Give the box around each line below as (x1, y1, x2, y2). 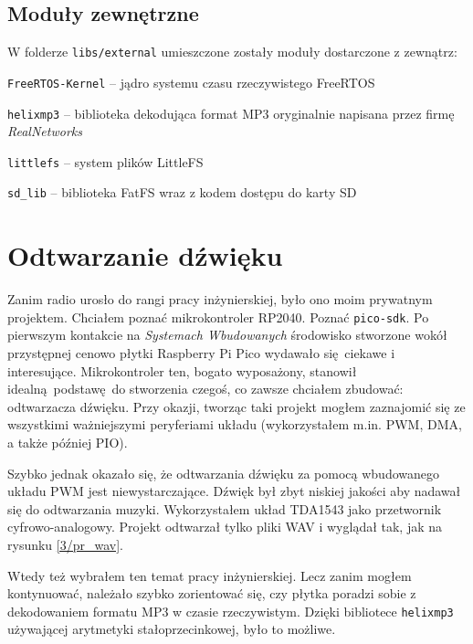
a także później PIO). (7, 433, 128, 452)
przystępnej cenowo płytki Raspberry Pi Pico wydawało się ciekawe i (7, 343, 395, 363)
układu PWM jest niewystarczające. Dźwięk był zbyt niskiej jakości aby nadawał (7, 481, 461, 501)
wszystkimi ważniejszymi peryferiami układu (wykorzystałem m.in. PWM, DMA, (7, 415, 462, 434)
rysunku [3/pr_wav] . (7, 534, 123, 554)
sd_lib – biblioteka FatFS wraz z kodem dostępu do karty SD (7, 183, 357, 202)
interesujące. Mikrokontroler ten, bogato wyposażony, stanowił (7, 361, 357, 380)
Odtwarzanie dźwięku (7, 237, 283, 274)
